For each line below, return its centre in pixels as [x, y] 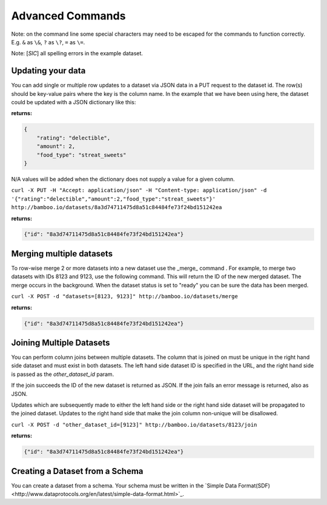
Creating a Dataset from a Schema [77, 471]
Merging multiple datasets [62, 254]
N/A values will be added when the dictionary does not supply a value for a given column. [123, 179]
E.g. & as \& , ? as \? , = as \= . [48, 42]
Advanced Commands [68, 16]
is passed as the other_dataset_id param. [63, 374]
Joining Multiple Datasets [61, 343]
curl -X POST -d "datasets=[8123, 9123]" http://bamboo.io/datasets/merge [125, 296]
